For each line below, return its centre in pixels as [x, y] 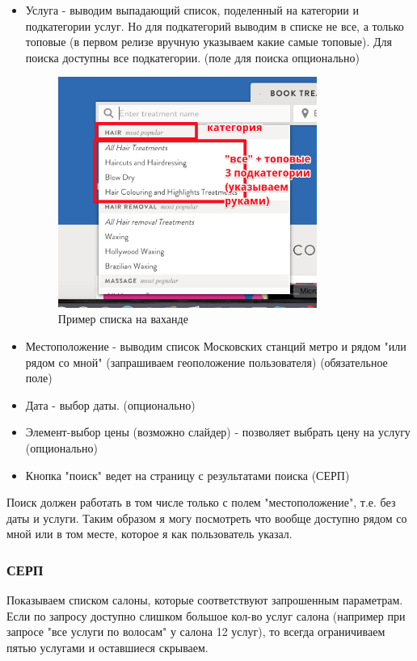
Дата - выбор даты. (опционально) [110, 404]
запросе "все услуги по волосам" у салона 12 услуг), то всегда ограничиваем [196, 632]
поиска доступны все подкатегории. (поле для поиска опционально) [192, 57]
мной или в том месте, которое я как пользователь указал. [150, 534]
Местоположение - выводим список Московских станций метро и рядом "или [216, 346]
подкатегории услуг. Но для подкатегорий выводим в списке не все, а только [215, 25]
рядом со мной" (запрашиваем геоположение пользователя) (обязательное [206, 362]
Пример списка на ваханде [123, 319]
